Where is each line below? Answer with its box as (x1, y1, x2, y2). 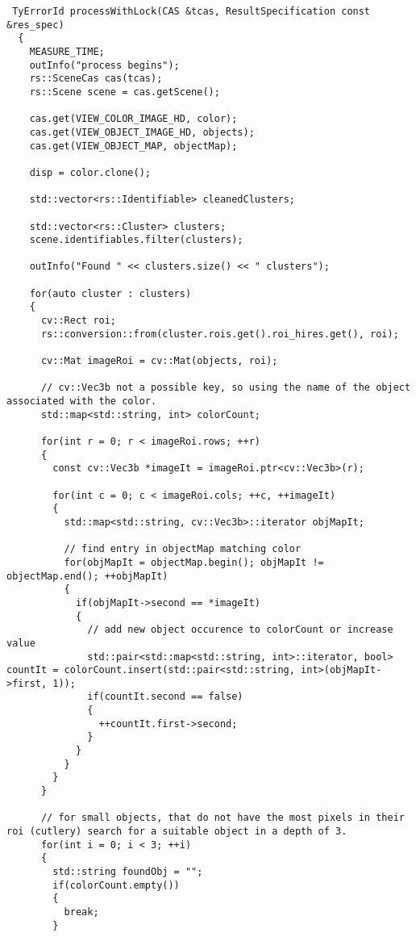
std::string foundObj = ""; (52, 866, 203, 877)
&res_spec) (6, 19, 64, 31)
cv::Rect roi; (40, 315, 117, 327)
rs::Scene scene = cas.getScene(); (29, 86, 220, 98)
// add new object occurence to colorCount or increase (87, 624, 393, 636)
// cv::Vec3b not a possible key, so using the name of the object (40, 382, 411, 394)
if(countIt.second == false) (87, 691, 243, 703)
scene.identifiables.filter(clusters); (29, 234, 243, 246)
